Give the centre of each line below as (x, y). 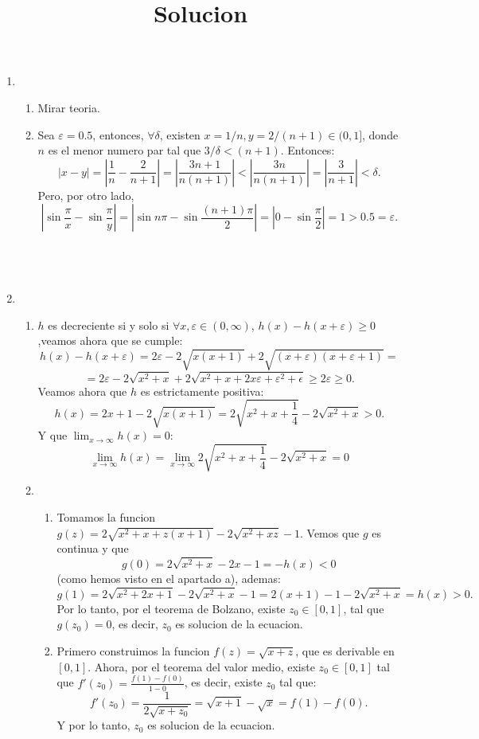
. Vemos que (329, 532)
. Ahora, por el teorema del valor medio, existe (201, 666)
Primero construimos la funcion (133, 651)
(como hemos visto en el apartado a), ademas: (169, 579)
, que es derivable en (345, 651)
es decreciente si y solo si (109, 325)
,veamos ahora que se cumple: (110, 340)
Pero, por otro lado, (86, 195)
